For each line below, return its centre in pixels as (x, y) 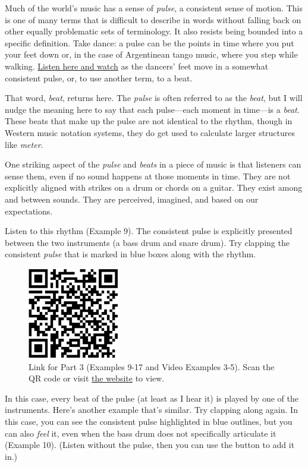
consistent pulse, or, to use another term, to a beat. (99, 78)
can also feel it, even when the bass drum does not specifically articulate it (141, 433)
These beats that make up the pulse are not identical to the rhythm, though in (149, 121)
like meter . (24, 144)
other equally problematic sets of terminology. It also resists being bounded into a (154, 31)
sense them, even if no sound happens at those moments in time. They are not (148, 176)
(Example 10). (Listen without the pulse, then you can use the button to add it (150, 445)
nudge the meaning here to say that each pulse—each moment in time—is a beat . (152, 109)
